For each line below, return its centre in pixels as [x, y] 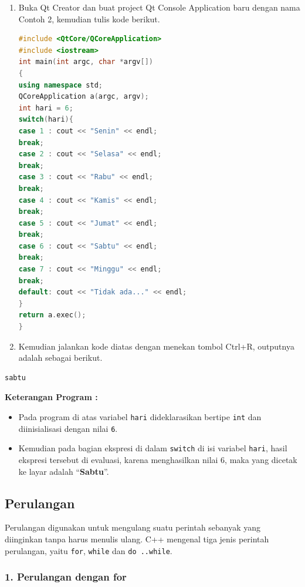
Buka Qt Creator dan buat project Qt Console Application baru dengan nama [159, 7]
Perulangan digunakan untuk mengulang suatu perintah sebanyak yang [133, 527]
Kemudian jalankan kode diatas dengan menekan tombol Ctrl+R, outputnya [156, 346]
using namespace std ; [61, 85]
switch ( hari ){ [46, 120]
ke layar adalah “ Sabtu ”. [64, 471]
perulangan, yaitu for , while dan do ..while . [89, 550]
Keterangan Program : [51, 397]
